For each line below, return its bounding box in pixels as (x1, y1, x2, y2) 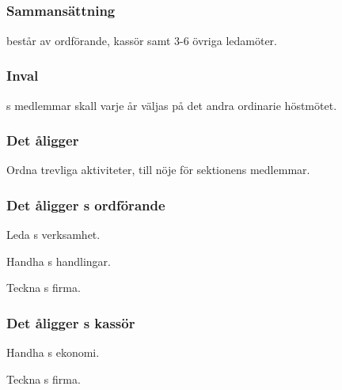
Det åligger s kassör (6, 312, 135, 332)
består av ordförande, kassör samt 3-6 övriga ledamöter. (6, 32, 277, 48)
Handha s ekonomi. (6, 344, 100, 361)
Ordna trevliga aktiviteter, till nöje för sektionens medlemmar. (6, 161, 310, 178)
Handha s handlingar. (6, 252, 111, 269)
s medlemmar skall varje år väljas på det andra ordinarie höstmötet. (6, 97, 337, 113)
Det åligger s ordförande (6, 195, 165, 214)
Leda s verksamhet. (6, 226, 101, 243)
